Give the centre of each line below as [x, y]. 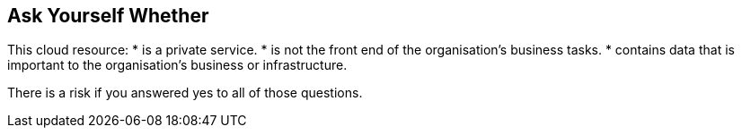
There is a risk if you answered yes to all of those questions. [185, 93]
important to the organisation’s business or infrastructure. [177, 65]
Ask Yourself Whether [108, 16]
